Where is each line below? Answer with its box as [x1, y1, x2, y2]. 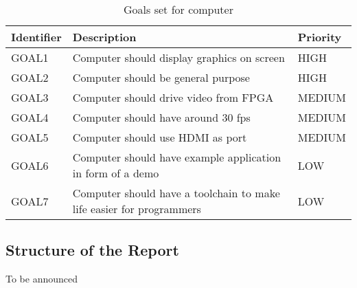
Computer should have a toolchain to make [72, 185, 280, 201]
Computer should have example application [72, 149, 281, 165]
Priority [297, 29, 342, 45]
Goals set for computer [124, 1, 233, 17]
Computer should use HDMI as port [72, 129, 247, 145]
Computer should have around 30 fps [72, 109, 251, 125]
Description [72, 29, 137, 45]
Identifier [11, 29, 62, 45]
